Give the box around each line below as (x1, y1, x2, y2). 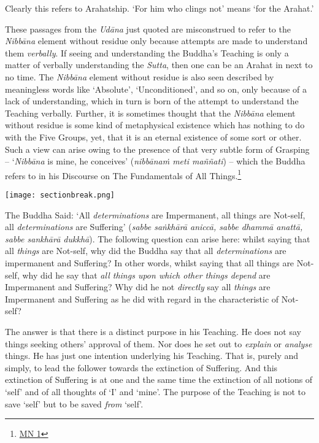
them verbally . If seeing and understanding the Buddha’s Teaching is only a (5, 46, 289, 59)
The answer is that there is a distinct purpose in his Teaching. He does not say (5, 325, 301, 337)
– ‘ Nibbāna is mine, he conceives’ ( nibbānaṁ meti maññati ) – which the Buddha (5, 155, 306, 168)
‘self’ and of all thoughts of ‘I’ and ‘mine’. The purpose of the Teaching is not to (5, 385, 306, 398)
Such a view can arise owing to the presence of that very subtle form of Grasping (5, 142, 310, 155)
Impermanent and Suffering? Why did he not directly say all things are (5, 280, 271, 293)
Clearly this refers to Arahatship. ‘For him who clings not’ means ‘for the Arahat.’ (5, 2, 314, 14)
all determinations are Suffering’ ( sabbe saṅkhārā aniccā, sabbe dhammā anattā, (5, 220, 303, 233)
